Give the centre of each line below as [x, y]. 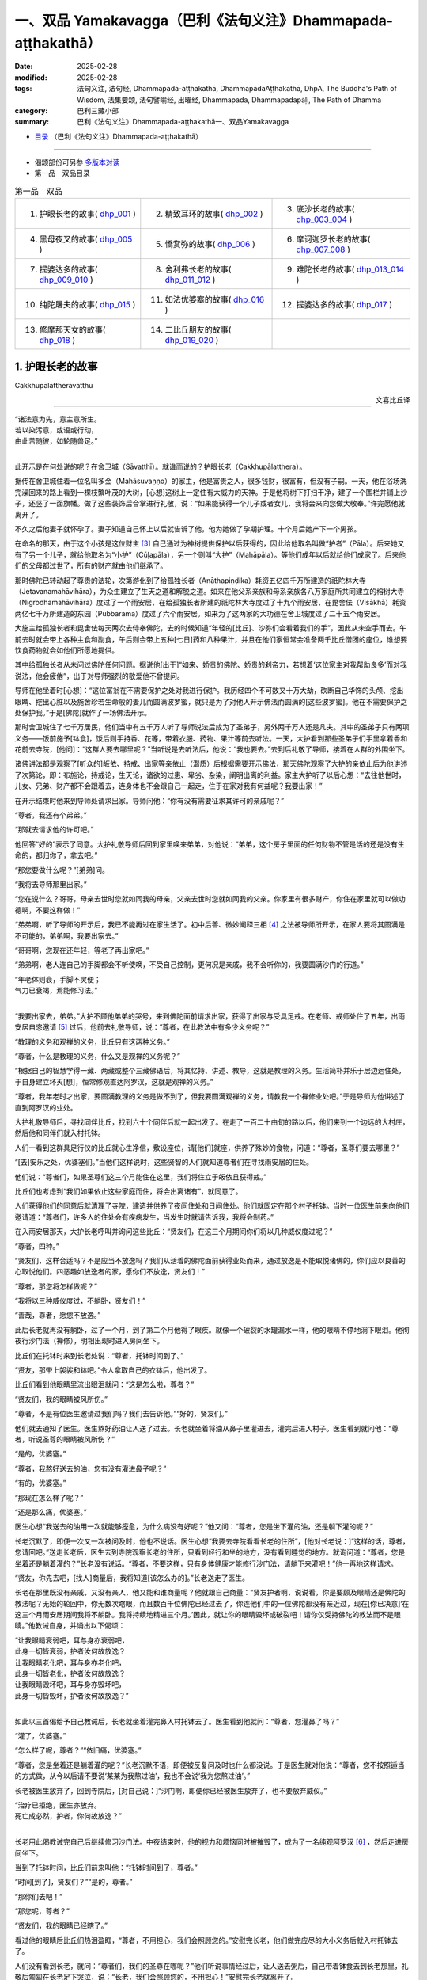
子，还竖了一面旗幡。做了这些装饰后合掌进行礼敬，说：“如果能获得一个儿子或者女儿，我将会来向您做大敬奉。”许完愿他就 [210, 504]
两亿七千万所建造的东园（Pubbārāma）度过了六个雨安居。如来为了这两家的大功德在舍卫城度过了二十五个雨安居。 [200, 613]
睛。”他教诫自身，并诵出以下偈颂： [70, 1626]
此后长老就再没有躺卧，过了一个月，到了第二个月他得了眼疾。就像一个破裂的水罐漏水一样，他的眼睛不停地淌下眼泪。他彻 [212, 1330]
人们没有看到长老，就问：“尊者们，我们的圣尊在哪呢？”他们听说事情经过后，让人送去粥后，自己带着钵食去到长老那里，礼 [212, 1966]
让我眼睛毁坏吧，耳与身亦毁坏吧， [70, 1685]
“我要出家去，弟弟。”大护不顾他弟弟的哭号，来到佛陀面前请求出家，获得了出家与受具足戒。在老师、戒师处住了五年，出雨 [210, 1016]
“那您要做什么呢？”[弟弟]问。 [62, 870]
